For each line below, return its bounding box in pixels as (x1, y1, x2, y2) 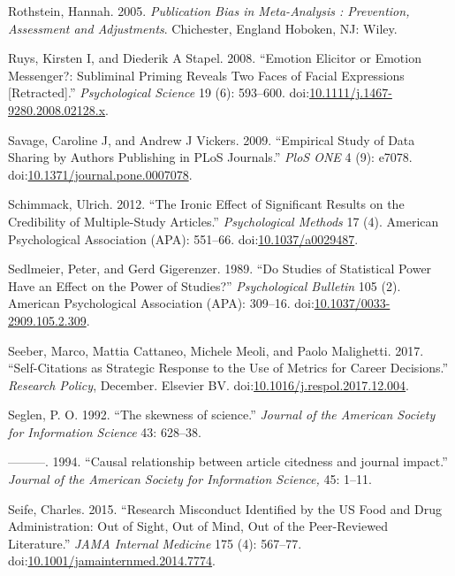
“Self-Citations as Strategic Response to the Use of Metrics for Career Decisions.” (8, 358, 449, 377)
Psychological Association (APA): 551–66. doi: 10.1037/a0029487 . (8, 229, 359, 248)
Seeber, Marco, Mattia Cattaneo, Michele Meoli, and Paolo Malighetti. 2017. (8, 341, 424, 359)
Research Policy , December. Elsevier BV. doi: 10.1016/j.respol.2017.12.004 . (8, 375, 410, 394)
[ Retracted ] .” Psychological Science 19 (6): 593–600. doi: (8, 83, 310, 102)
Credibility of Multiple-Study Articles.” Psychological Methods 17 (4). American (8, 211, 439, 230)
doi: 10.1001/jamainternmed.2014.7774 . (8, 551, 216, 570)
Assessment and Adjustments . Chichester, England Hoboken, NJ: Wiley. (8, 19, 398, 37)
